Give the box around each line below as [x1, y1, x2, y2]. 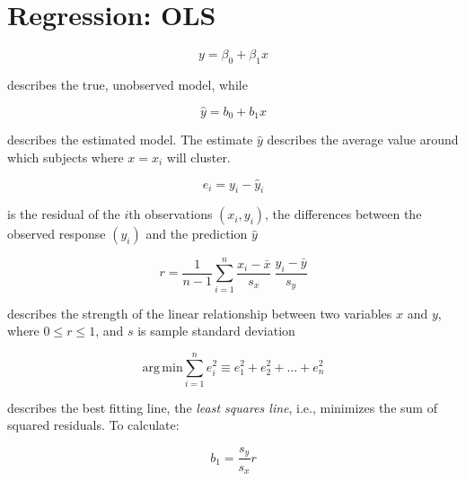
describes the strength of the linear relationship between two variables [7, 303, 392, 322]
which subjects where [7, 147, 124, 166]
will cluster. [166, 147, 231, 166]
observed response [7, 224, 106, 243]
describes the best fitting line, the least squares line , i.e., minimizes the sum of [7, 398, 437, 416]
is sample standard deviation [137, 321, 295, 340]
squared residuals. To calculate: [7, 415, 180, 434]
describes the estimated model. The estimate [7, 130, 253, 149]
